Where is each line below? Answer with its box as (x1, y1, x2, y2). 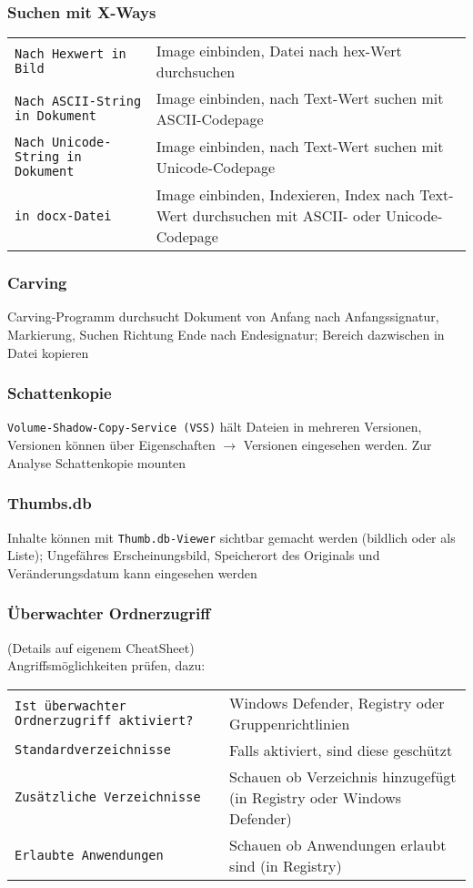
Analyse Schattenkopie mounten (7, 453, 186, 472)
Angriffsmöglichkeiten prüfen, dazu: (7, 656, 206, 675)
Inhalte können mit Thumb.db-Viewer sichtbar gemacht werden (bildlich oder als (7, 527, 456, 546)
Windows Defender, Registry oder (229, 691, 445, 713)
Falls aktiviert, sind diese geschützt (229, 739, 453, 760)
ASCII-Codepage (156, 108, 264, 130)
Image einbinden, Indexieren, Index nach (156, 184, 415, 206)
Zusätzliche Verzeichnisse (15, 790, 201, 805)
